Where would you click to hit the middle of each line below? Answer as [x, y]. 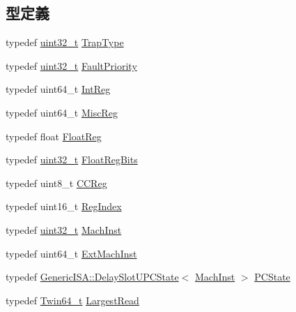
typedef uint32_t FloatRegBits [72, 159]
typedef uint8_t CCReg [56, 183]
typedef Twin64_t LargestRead [72, 300]
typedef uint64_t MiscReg [62, 112]
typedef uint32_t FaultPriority [71, 65]
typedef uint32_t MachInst [64, 229]
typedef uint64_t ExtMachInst [71, 253]
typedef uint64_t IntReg [58, 89]
